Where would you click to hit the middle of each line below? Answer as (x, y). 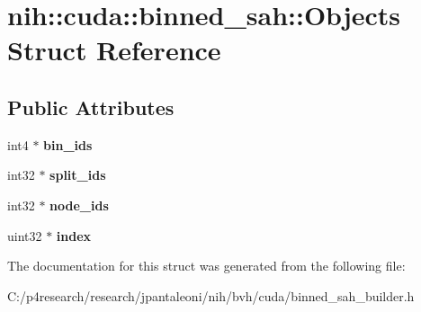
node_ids (79, 205)
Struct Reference (114, 50)
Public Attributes (91, 107)
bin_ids (68, 144)
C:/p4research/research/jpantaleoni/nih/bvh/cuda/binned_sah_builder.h (211, 295)
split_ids (78, 175)
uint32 (25, 235)
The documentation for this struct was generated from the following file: (206, 266)
